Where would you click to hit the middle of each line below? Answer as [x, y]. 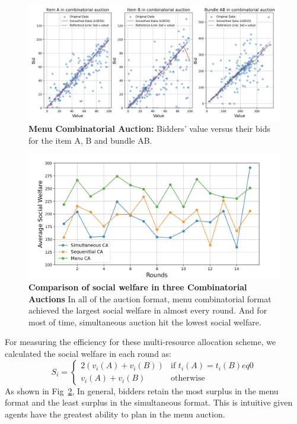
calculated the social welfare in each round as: [88, 354]
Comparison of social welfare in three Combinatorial [138, 287]
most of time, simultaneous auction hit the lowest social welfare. [145, 322]
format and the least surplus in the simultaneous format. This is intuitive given [149, 402]
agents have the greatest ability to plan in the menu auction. [115, 414]
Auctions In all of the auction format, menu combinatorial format [150, 298]
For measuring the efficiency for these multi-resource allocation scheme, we [140, 342]
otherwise [188, 379]
